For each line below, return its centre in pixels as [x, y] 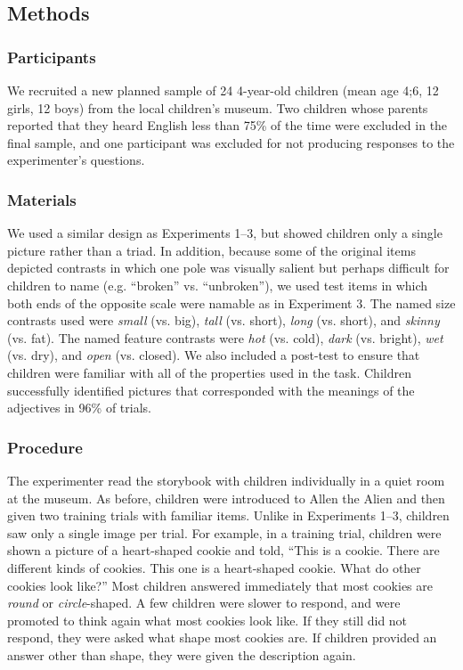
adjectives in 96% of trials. [79, 408]
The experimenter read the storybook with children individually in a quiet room [226, 480]
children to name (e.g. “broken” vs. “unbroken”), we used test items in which [218, 285]
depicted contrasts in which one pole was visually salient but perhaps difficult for [228, 268]
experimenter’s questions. [76, 160]
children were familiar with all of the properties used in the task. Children [209, 372]
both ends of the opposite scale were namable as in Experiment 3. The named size [231, 302]
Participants [52, 57]
